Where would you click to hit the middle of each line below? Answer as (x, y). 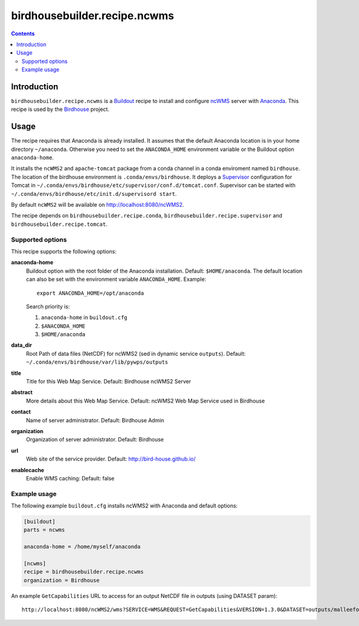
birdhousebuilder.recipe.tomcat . (59, 224)
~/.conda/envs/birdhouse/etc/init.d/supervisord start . (94, 193)
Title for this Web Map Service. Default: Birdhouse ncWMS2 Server (109, 382)
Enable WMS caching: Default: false (70, 478)
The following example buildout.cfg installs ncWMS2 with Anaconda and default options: (124, 506)
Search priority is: (48, 306)
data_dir (22, 345)
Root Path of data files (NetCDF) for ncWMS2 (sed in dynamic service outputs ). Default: (136, 353)
